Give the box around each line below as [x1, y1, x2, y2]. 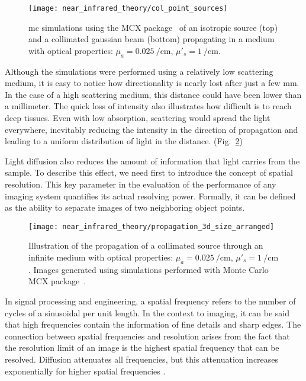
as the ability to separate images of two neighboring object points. [5, 201, 245, 214]
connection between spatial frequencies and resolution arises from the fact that [5, 329, 290, 342]
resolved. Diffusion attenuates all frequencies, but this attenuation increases [5, 353, 279, 365]
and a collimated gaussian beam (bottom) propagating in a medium [28, 33, 275, 45]
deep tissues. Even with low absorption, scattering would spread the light [5, 112, 270, 124]
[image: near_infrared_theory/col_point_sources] [28, 4, 228, 12]
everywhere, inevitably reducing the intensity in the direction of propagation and [5, 123, 298, 135]
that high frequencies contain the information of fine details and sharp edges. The [5, 318, 301, 331]
